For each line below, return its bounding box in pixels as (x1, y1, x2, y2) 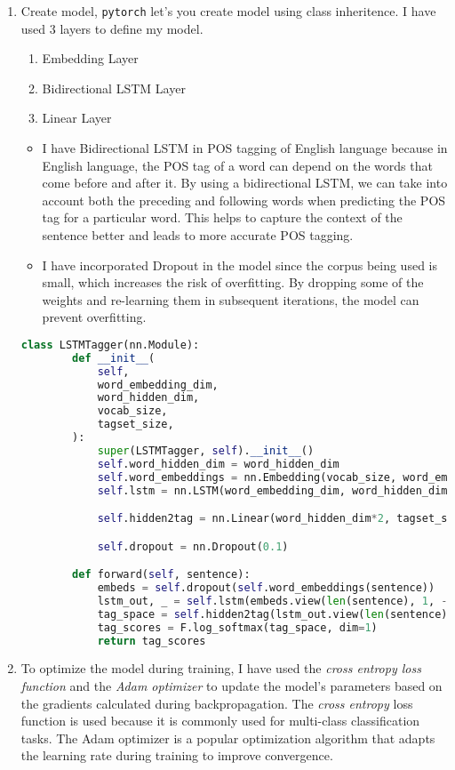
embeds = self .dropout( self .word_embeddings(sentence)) (97, 582, 435, 595)
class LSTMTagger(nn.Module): (20, 338, 200, 351)
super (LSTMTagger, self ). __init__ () (97, 444, 315, 457)
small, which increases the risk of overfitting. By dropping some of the (42, 273, 424, 292)
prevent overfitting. (42, 308, 147, 326)
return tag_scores (97, 634, 206, 647)
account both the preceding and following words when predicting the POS (42, 190, 446, 209)
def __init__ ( (72, 351, 156, 365)
